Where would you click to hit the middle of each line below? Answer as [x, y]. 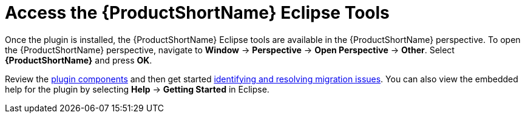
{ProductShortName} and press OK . [79, 60]
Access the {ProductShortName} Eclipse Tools [197, 13]
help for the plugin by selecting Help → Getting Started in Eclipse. [137, 89]
